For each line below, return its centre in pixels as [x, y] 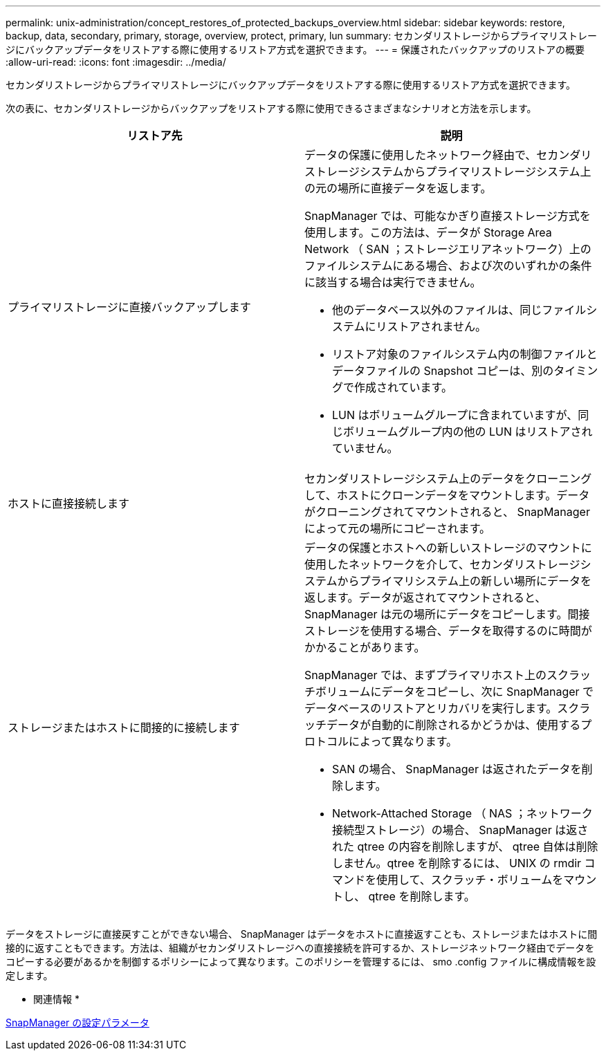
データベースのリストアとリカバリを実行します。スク [442, 708]
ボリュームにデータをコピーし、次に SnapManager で [455, 692]
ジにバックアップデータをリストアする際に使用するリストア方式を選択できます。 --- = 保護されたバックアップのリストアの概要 [295, 49]
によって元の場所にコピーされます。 [398, 528]
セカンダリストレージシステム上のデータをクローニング [448, 479]
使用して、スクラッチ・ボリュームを [470, 880]
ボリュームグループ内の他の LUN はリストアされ [468, 432]
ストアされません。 [437, 326]
